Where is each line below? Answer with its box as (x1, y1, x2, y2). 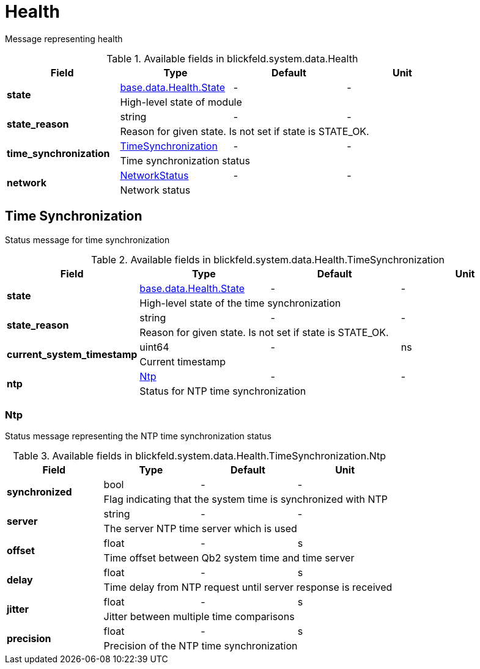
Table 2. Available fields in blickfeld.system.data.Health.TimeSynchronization (90, 253, 445, 266)
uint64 (139, 340, 169, 353)
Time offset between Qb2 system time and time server (103, 552, 355, 565)
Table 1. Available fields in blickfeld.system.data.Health (106, 52, 358, 65)
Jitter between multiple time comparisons (103, 610, 295, 623)
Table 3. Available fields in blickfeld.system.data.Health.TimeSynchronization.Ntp (13, 450, 386, 462)
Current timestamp (139, 355, 226, 368)
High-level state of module (120, 95, 242, 108)
